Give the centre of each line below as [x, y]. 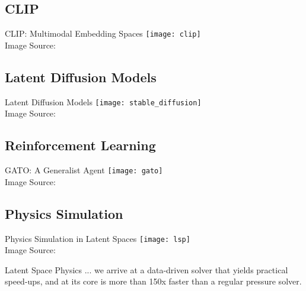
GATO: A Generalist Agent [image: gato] [84, 170]
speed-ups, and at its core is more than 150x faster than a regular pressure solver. [153, 281]
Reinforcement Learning [80, 145]
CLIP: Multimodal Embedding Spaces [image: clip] [103, 33]
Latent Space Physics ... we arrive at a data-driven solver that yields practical [146, 269]
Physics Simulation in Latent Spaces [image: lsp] [98, 238]
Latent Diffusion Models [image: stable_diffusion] [103, 101]
